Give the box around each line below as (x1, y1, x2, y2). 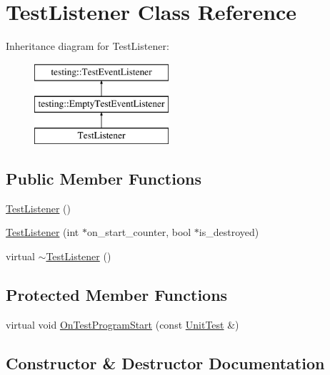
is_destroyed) (199, 225, 259, 240)
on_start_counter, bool (86, 225, 191, 240)
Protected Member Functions (6, 284, 228, 306)
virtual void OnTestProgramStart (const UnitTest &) (6, 317, 239, 332)
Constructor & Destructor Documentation (6, 351, 325, 374)
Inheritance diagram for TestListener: (6, 38, 169, 53)
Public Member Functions (6, 168, 201, 190)
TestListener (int (6, 225, 79, 240)
